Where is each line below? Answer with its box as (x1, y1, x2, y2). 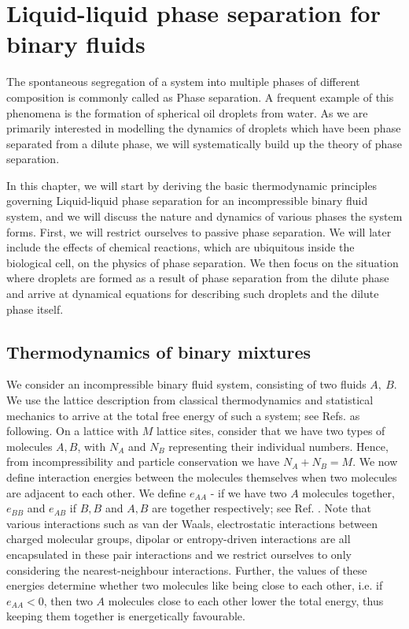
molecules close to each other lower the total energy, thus (108, 592, 384, 609)
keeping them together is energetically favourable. (6, 608, 245, 624)
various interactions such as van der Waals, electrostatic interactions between (6, 515, 378, 531)
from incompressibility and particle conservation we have (6, 453, 280, 470)
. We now (352, 453, 398, 470)
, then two (43, 592, 93, 609)
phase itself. (6, 300, 64, 317)
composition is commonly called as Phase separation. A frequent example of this (6, 88, 394, 105)
